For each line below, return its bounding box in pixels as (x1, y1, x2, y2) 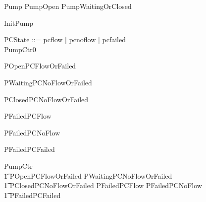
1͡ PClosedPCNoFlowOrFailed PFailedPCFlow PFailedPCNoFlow (4, 180, 202, 191)
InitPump (4, 17, 33, 28)
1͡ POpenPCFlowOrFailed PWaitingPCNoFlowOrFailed (4, 170, 172, 181)
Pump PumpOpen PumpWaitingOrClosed (4, 1, 132, 11)
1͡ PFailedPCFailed (4, 190, 61, 200)
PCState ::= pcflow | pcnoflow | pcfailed (4, 34, 126, 45)
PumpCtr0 (4, 44, 36, 54)
